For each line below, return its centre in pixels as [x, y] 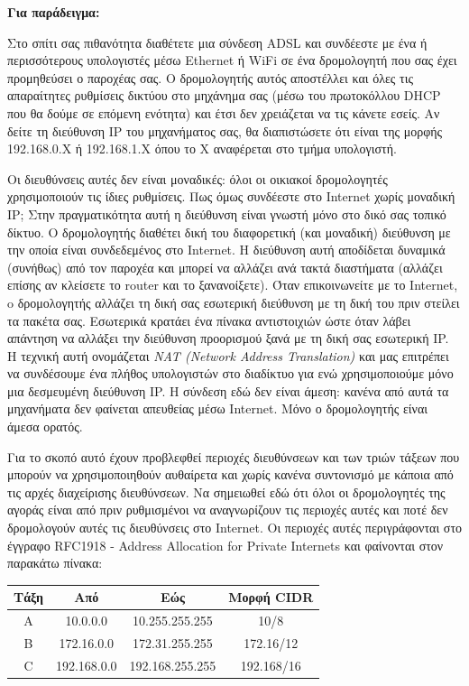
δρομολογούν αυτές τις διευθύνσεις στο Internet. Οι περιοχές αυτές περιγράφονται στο [235, 528]
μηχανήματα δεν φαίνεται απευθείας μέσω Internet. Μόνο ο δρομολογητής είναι [218, 408]
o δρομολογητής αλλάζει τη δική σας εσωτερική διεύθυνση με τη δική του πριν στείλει [234, 302]
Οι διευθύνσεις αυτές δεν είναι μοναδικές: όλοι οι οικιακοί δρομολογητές [198, 178]
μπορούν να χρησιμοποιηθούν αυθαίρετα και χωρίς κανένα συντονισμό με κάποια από [230, 474]
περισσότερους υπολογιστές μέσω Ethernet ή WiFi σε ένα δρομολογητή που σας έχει [232, 60]
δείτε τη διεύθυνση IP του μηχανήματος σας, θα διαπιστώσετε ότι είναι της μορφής [225, 130]
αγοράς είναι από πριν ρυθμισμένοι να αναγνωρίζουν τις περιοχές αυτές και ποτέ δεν [228, 510]
